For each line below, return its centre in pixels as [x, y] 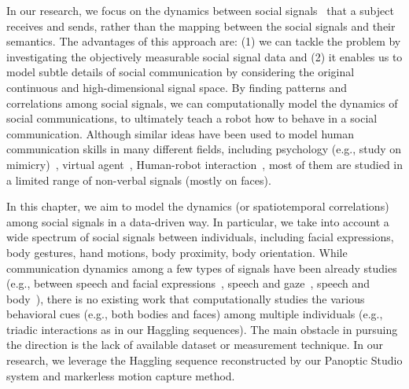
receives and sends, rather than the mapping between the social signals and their [201, 26]
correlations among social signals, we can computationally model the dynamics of [202, 103]
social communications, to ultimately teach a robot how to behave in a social [192, 118]
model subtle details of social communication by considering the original [181, 72]
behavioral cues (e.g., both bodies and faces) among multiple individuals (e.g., [195, 314]
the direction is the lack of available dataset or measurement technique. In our [195, 345]
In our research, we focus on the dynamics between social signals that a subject [200, 10]
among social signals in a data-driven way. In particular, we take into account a [198, 221]
